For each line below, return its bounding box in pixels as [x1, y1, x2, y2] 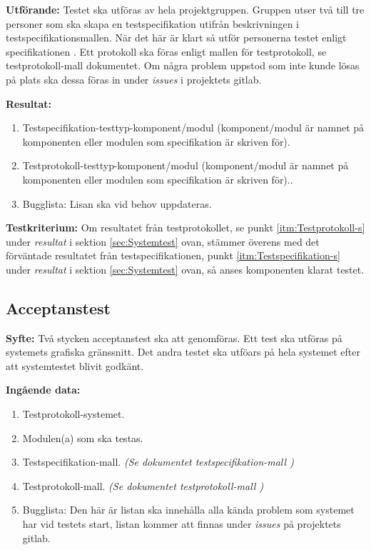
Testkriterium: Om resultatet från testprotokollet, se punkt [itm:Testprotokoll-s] [6, 220, 365, 235]
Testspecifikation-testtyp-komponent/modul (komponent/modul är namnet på [22, 120, 365, 135]
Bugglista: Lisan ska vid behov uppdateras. [22, 196, 212, 211]
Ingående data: [6, 382, 81, 397]
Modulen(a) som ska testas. [22, 430, 143, 445]
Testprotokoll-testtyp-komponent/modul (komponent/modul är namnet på [22, 158, 349, 173]
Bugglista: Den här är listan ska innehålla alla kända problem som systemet [22, 502, 355, 517]
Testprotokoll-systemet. [22, 406, 125, 421]
